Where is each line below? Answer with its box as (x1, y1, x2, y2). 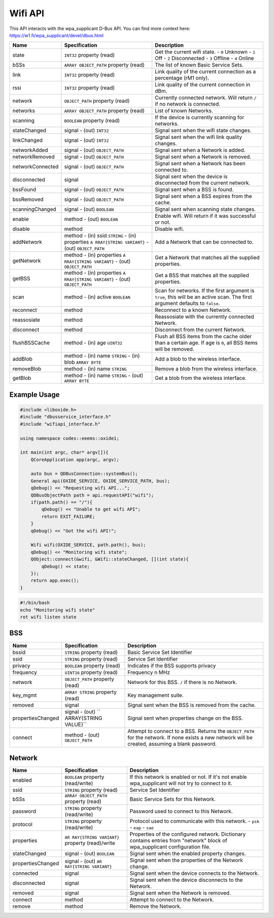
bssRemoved (12, 196, 44, 203)
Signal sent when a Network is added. (155, 146, 246, 154)
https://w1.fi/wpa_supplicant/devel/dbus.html (9, 32, 104, 38)
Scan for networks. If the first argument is (155, 287, 255, 294)
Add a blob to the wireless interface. (155, 356, 242, 363)
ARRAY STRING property (64, 688, 117, 695)
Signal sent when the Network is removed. (129, 890, 231, 897)
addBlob (12, 356, 33, 363)
